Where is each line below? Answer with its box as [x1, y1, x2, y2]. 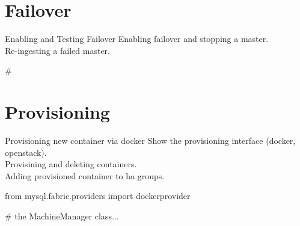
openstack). [5, 146, 47, 158]
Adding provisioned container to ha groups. [5, 169, 165, 182]
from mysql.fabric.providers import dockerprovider [5, 189, 191, 202]
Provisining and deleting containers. [5, 158, 137, 170]
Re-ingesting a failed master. [5, 44, 110, 56]
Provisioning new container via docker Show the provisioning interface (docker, [5, 134, 296, 147]
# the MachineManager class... [5, 210, 119, 222]
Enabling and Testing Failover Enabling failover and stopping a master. [5, 32, 269, 45]
